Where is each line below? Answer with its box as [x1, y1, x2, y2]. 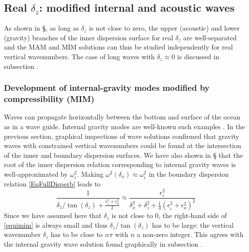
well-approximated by [4, 168, 68, 179]
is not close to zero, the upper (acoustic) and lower [89, 23, 240, 33]
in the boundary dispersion [149, 168, 229, 179]
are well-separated [183, 32, 237, 42]
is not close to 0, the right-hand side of [111, 210, 227, 220]
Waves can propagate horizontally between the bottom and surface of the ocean [4, 112, 240, 122]
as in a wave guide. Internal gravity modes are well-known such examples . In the [4, 121, 245, 131]
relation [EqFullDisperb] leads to [4, 179, 101, 189]
